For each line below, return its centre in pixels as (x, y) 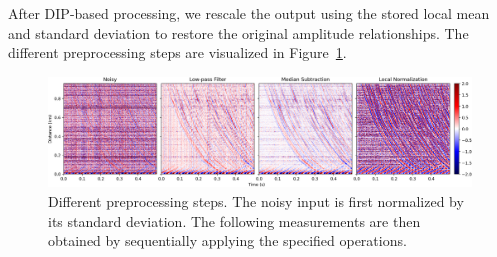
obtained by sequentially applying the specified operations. (227, 240)
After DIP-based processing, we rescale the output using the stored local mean (249, 13)
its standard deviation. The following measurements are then (234, 220)
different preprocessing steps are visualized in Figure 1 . (177, 52)
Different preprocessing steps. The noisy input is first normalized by (256, 200)
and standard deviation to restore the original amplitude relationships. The (238, 32)
